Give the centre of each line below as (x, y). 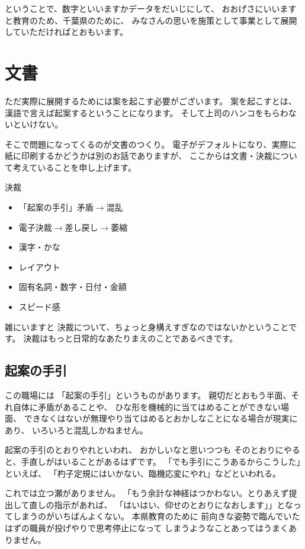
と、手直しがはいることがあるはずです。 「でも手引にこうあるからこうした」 (153, 461)
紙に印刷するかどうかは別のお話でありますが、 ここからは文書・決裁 (139, 156)
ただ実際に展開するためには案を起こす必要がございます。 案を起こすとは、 (151, 100)
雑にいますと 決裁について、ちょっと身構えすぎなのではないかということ (147, 326)
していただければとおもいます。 (66, 32)
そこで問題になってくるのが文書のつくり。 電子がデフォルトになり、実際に (151, 144)
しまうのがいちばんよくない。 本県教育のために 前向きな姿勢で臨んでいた (156, 516)
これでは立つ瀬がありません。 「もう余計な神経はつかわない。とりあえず (147, 493)
